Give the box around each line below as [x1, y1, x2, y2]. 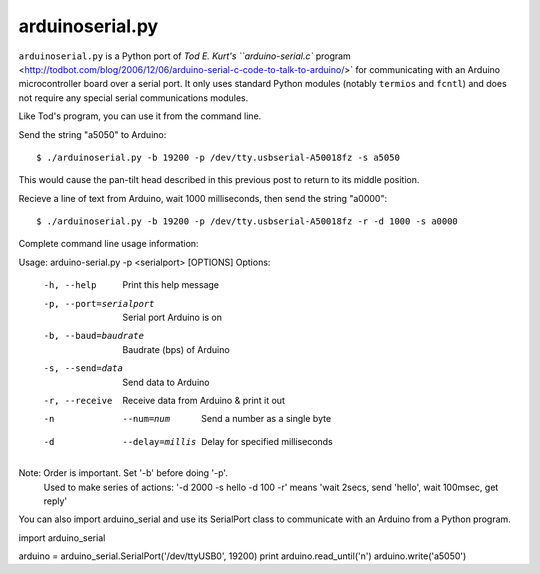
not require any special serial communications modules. [18, 91, 249, 104]
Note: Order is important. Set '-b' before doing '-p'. [18, 467, 229, 479]
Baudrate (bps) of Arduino [122, 343, 230, 355]
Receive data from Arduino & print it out [122, 394, 285, 406]
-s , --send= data [43, 363, 124, 374]
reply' [43, 495, 68, 507]
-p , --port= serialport [43, 298, 155, 309]
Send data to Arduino [122, 376, 210, 388]
